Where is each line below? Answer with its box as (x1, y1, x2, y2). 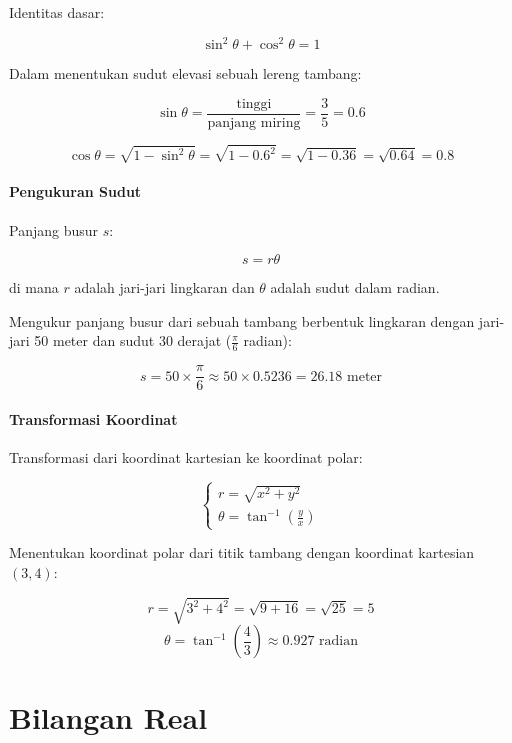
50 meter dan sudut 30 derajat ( (34, 330, 232, 351)
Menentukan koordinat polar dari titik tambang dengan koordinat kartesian (9, 542, 475, 563)
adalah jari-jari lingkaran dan (74, 277, 255, 298)
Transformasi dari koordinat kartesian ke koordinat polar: (9, 447, 363, 468)
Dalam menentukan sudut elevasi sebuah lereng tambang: (9, 63, 362, 84)
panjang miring (207, 115, 301, 130)
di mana (9, 277, 59, 298)
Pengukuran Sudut (9, 181, 142, 202)
